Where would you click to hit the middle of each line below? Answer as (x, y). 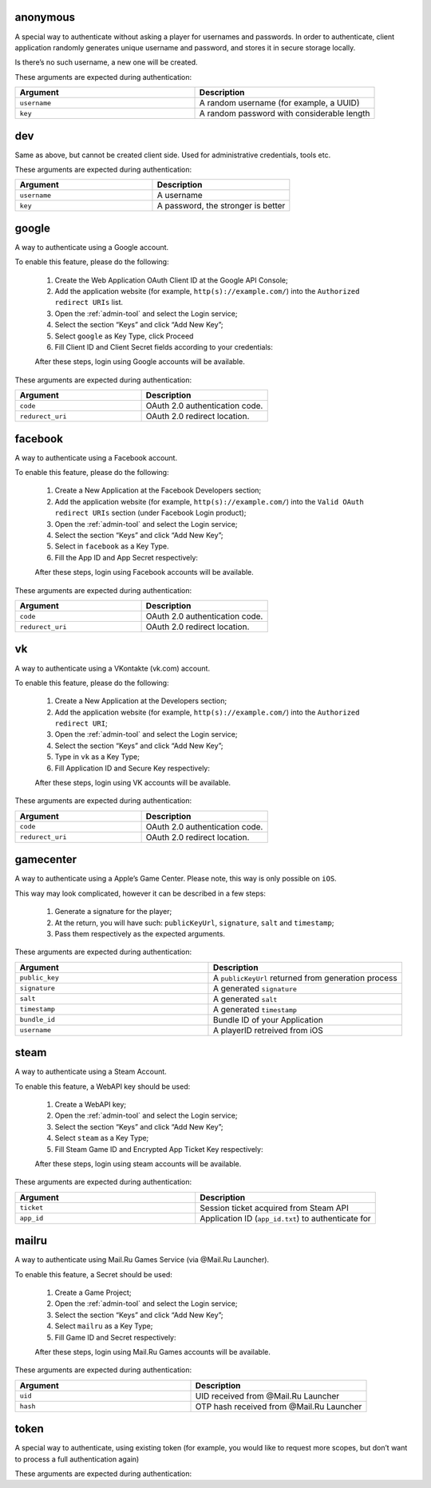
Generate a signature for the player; (113, 912)
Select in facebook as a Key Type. (112, 546)
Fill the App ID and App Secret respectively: (127, 557)
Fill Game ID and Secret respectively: (115, 1337)
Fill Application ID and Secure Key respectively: (132, 768)
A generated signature (255, 988)
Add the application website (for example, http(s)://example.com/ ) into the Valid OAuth (210, 501)
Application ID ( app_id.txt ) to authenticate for (285, 1218)
